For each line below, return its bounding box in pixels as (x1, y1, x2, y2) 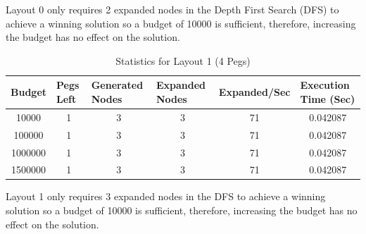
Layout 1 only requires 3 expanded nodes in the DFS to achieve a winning (6, 189, 326, 204)
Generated (91, 78, 144, 92)
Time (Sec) (300, 91, 355, 106)
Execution (300, 78, 350, 92)
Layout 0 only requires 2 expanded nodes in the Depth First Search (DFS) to (6, 2, 339, 16)
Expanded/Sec (218, 85, 291, 99)
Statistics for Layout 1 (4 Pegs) (115, 53, 251, 68)
